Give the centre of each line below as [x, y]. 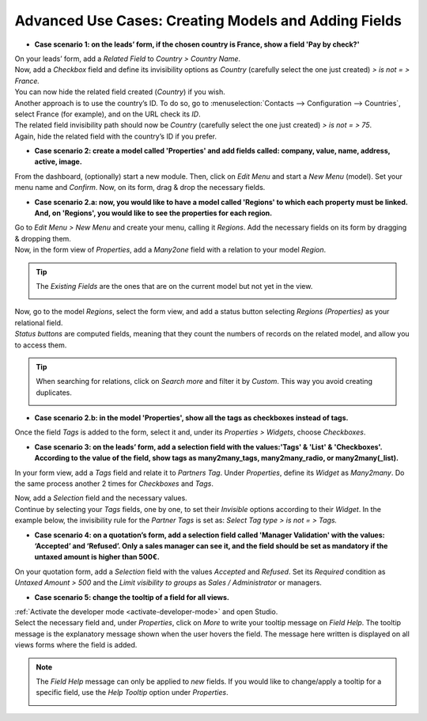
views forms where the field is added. [76, 645]
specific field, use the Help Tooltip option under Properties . [132, 693]
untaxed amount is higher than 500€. [97, 557]
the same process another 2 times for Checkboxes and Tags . [114, 484]
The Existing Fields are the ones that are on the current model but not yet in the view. [174, 286]
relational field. [39, 323]
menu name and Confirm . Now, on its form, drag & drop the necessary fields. [140, 188]
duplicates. [54, 393]
